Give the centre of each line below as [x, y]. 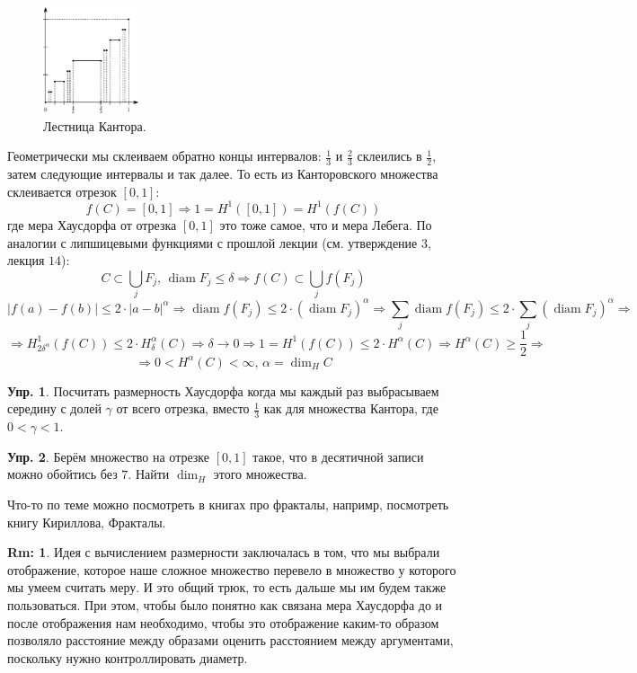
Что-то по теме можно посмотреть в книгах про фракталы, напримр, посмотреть [228, 504]
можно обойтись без [62, 474]
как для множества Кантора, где [351, 408]
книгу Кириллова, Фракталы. [87, 522]
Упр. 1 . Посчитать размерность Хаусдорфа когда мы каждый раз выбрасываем [223, 390]
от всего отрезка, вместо [183, 408]
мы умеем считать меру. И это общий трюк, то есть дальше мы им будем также [227, 587]
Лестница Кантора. [95, 125]
